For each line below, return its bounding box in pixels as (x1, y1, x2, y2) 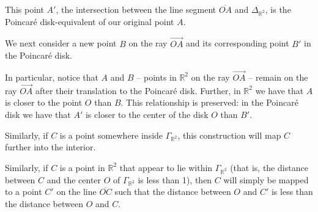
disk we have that (5, 108, 71, 120)
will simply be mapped (223, 173, 309, 186)
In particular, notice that (5, 70, 98, 83)
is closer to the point (5, 96, 83, 109)
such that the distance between (114, 185, 231, 198)
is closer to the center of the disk (85, 108, 209, 120)
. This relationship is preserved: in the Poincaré (120, 96, 298, 109)
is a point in (59, 161, 105, 174)
